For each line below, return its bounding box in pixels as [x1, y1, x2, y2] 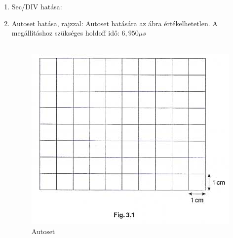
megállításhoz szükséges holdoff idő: [11, 28, 119, 38]
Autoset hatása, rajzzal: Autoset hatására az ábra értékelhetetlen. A [11, 18, 218, 28]
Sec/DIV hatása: [11, 1, 62, 11]
